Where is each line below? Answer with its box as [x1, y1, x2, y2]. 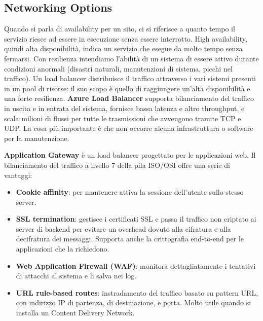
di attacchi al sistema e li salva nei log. [16, 270, 137, 281]
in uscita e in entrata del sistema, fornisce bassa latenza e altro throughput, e [4, 102, 245, 113]
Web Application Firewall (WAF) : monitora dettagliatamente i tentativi [16, 260, 256, 271]
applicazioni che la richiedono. [16, 243, 109, 254]
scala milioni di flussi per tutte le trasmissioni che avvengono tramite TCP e [4, 113, 241, 123]
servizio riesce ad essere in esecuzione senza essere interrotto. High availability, [4, 33, 247, 44]
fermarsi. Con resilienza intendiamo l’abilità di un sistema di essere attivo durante [4, 53, 259, 63]
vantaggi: [4, 169, 32, 180]
